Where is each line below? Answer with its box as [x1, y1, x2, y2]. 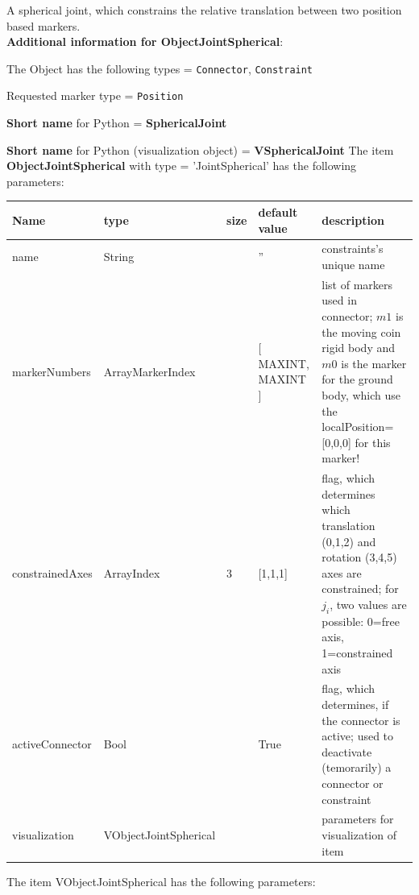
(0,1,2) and [322, 532, 376, 549]
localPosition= [322, 418, 394, 435]
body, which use [322, 387, 401, 403]
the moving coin [322, 323, 401, 340]
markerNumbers [12, 363, 91, 379]
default [258, 203, 298, 220]
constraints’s [322, 240, 384, 257]
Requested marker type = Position [6, 87, 184, 104]
